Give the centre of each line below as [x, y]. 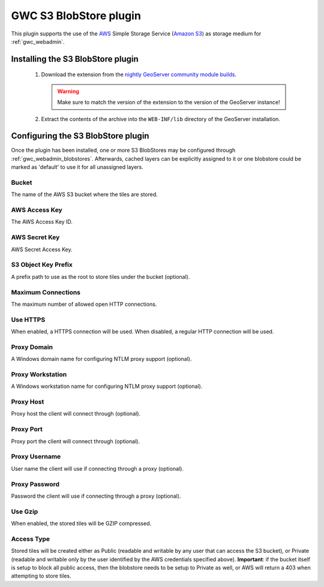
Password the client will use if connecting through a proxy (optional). [96, 496]
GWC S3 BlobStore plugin [76, 16]
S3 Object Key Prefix [42, 265]
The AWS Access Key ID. [42, 222]
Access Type [31, 538]
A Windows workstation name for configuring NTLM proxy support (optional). [107, 386]
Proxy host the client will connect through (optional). [76, 414]
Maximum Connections [46, 292]
